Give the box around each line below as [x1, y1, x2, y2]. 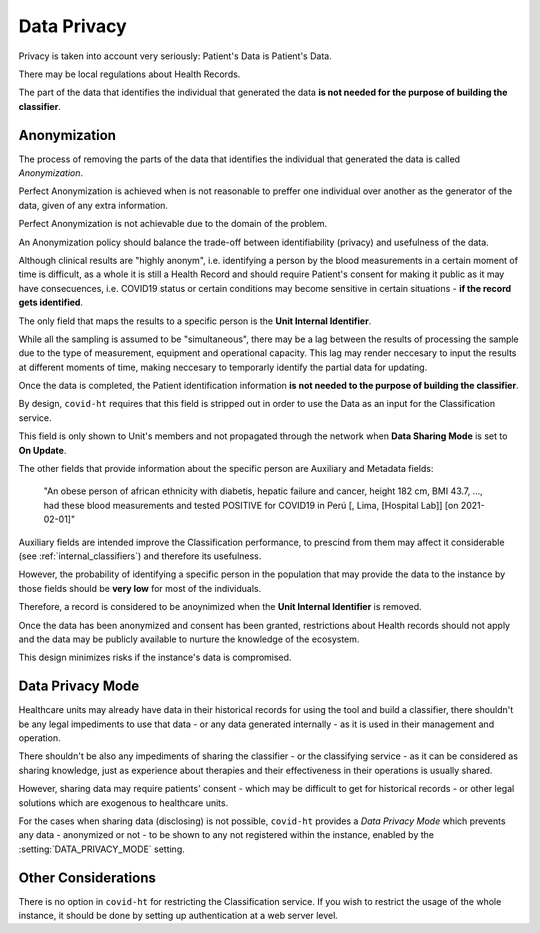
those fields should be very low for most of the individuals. [18, 582, 262, 594]
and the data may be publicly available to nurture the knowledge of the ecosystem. [18, 633, 360, 645]
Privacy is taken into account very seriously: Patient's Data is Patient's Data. [18, 50, 332, 62]
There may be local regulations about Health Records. [18, 68, 241, 80]
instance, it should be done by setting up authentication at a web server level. [18, 910, 339, 922]
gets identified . [18, 296, 84, 309]
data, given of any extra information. [18, 199, 169, 211]
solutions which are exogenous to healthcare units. [18, 796, 229, 809]
